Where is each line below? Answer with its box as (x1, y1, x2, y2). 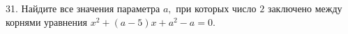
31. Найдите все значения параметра (6, 1, 160, 15)
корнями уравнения (6, 14, 87, 29)
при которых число (176, 1, 257, 15)
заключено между (267, 1, 342, 15)
